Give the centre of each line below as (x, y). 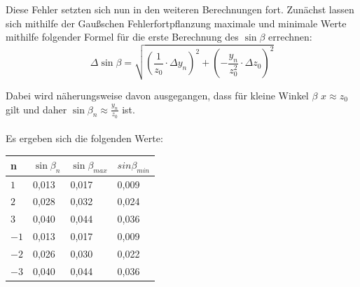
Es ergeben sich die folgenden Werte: (84, 138)
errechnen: (290, 37)
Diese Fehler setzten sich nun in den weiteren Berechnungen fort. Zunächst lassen (180, 9)
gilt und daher (36, 109)
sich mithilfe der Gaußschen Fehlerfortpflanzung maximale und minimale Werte (176, 23)
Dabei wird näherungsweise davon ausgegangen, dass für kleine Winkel (157, 95)
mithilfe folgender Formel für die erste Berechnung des (122, 37)
